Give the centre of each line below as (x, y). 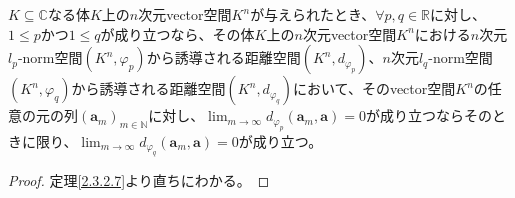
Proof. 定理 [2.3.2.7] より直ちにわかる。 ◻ (139, 180)
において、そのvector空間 (374, 88)
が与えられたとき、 (313, 14)
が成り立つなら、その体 (177, 33)
